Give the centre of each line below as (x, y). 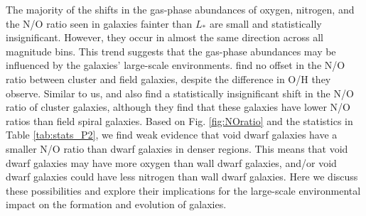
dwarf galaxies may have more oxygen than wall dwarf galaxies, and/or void (171, 162)
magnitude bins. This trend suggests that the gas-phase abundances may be (171, 51)
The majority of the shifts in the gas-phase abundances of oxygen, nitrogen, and (180, 9)
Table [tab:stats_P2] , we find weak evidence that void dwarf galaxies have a (172, 135)
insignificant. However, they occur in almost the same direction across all (165, 37)
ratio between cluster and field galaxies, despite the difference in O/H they (168, 79)
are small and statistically (265, 23)
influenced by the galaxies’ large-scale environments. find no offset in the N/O (176, 65)
